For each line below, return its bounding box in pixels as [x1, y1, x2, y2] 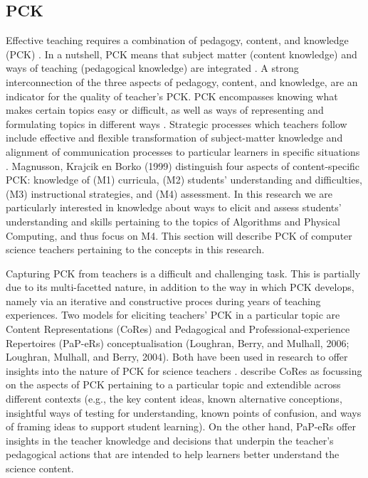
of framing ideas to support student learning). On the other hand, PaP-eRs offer [6, 419, 356, 434]
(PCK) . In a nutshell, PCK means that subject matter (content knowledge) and [6, 46, 357, 61]
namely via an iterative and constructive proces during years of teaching [6, 293, 321, 308]
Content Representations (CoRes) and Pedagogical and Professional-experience [6, 322, 350, 336]
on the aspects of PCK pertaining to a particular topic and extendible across [6, 377, 341, 392]
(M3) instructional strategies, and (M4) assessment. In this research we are [6, 186, 332, 201]
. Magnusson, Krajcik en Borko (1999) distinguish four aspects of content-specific [6, 158, 360, 173]
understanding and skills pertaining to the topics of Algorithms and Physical [6, 213, 340, 228]
